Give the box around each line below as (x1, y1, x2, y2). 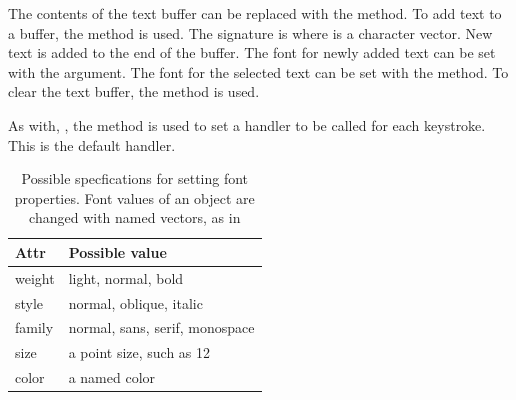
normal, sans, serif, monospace (68, 317, 255, 338)
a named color (68, 367, 156, 388)
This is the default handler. (8, 134, 176, 155)
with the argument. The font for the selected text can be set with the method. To (8, 61, 509, 82)
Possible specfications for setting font (21, 168, 249, 189)
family (15, 317, 54, 338)
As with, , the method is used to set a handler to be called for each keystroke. (8, 114, 486, 135)
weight (15, 267, 55, 288)
